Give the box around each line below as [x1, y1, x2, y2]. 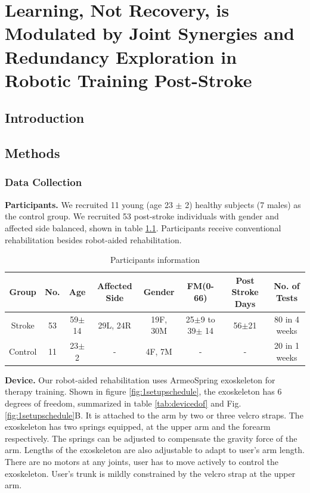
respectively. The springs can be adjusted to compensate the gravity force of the [5, 432, 297, 444]
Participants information [110, 253, 200, 266]
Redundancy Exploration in [5, 44, 237, 69]
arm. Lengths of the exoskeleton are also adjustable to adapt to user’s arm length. [5, 444, 305, 456]
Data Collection [5, 175, 82, 190]
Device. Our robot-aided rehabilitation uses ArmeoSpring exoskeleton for [5, 373, 275, 386]
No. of [274, 280, 300, 292]
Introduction [5, 108, 85, 127]
